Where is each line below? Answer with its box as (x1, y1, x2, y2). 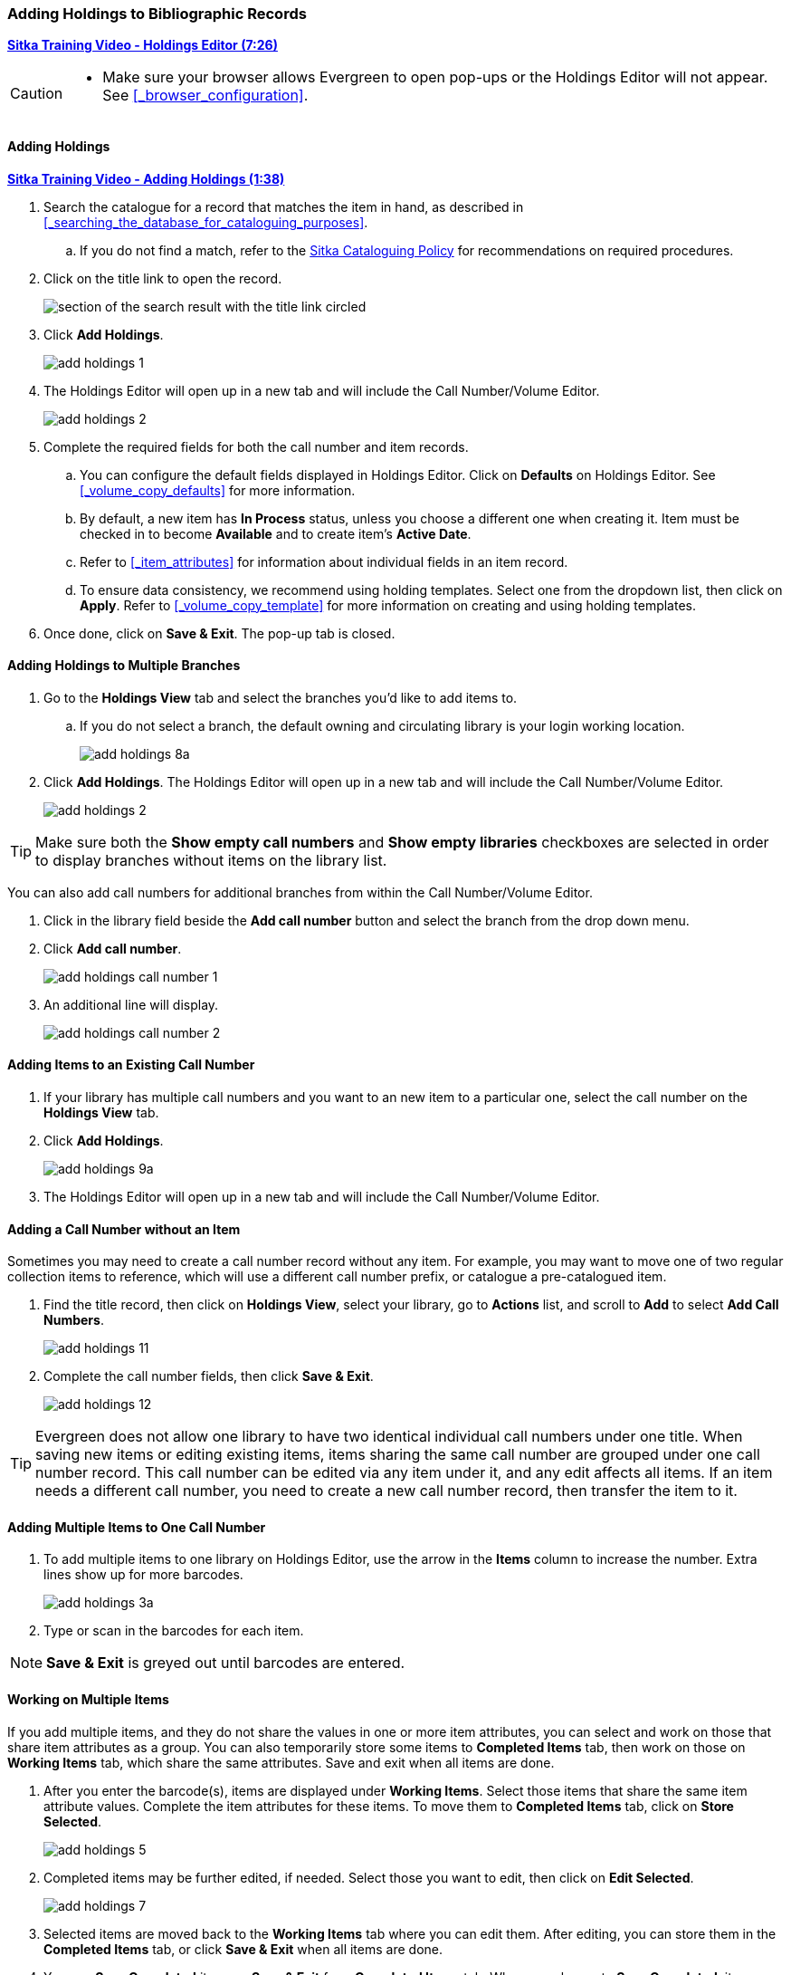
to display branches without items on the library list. (35, 850, 387, 869)
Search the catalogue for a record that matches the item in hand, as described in (43, 198, 524, 215)
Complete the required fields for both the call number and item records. (43, 438, 469, 455)
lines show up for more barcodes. (43, 1567, 243, 1583)
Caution (10, 84, 63, 103)
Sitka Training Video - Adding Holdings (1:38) (7, 170, 285, 187)
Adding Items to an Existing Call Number (7, 1057, 255, 1073)
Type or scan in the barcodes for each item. (43, 1623, 304, 1639)
